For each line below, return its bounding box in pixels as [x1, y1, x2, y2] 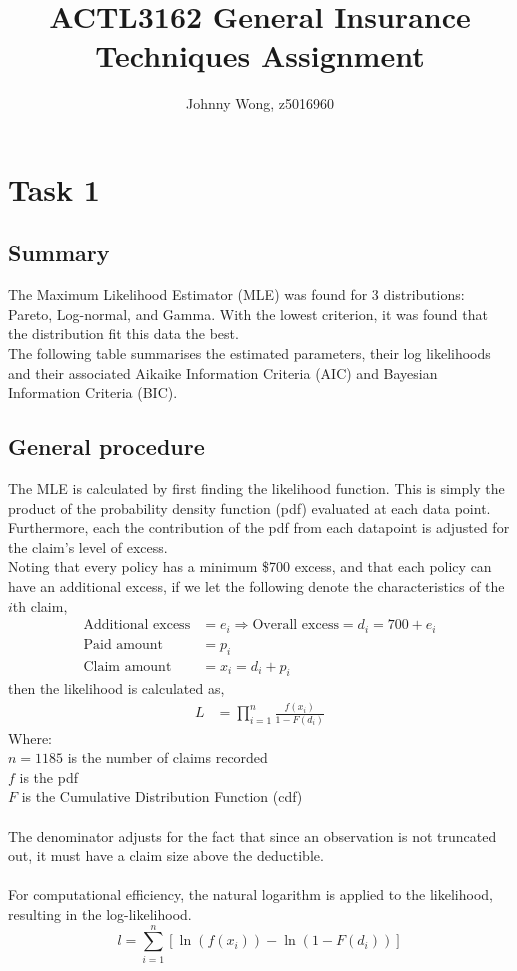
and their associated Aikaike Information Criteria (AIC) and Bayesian [8, 362, 438, 383]
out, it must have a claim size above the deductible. [8, 845, 324, 866]
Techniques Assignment [95, 35, 425, 76]
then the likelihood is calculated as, [8, 678, 225, 699]
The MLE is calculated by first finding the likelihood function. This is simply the [8, 478, 505, 499]
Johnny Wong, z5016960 [186, 93, 334, 114]
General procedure [8, 431, 205, 462]
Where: [8, 727, 52, 748]
